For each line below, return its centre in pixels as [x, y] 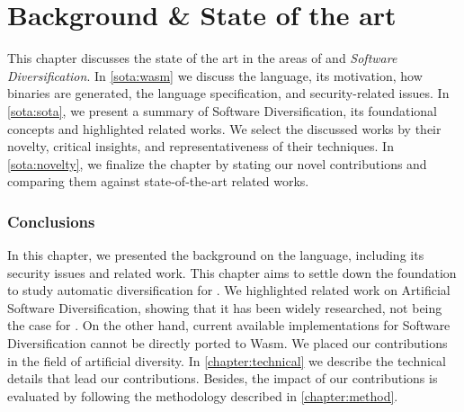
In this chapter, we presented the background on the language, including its [216, 255]
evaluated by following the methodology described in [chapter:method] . [203, 395]
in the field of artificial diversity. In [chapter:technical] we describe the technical [227, 360]
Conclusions [51, 221]
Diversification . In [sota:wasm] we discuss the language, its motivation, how [215, 75]
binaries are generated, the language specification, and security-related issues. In [228, 93]
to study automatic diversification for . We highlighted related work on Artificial [229, 290]
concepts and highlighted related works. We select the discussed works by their [224, 128]
